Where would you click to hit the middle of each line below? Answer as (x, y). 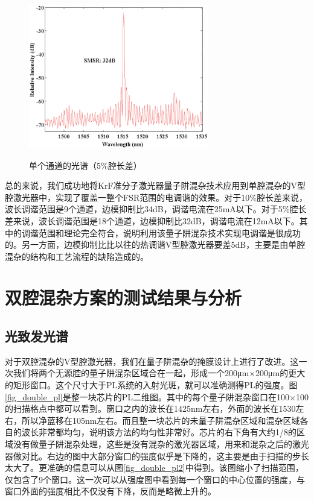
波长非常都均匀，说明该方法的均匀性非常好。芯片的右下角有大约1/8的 (159, 432)
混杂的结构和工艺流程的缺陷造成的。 (77, 256)
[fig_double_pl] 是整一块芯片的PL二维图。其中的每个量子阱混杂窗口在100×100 (157, 396)
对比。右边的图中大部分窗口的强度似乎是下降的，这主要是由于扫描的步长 (165, 455)
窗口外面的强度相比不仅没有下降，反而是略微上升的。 (111, 491)
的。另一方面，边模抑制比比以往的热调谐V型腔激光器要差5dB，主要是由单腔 (155, 244)
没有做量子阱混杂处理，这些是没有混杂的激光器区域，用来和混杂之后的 (152, 444)
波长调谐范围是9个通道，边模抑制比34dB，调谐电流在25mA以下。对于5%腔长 (156, 209)
